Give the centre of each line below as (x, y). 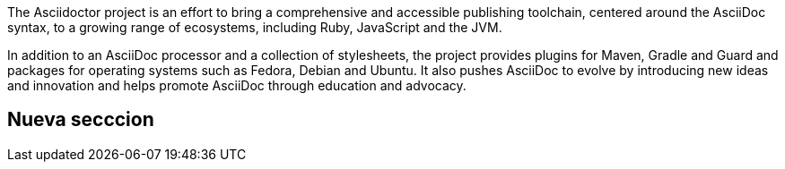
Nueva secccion (81, 120)
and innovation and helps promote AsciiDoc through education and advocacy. (237, 85)
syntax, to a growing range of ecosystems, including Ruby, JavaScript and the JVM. (255, 27)
